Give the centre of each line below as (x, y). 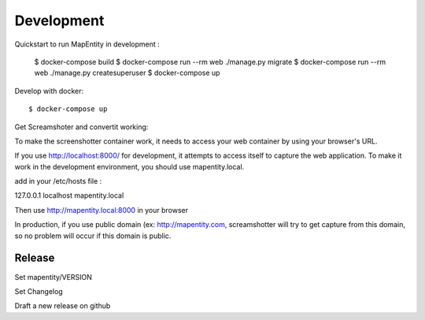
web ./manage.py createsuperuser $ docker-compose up (127, 73)
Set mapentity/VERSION (53, 277)
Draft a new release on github (63, 306)
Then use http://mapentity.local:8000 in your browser (102, 210)
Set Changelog (39, 291)
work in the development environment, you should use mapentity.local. (129, 166)
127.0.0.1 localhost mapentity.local (69, 195)
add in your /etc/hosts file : (58, 181)
